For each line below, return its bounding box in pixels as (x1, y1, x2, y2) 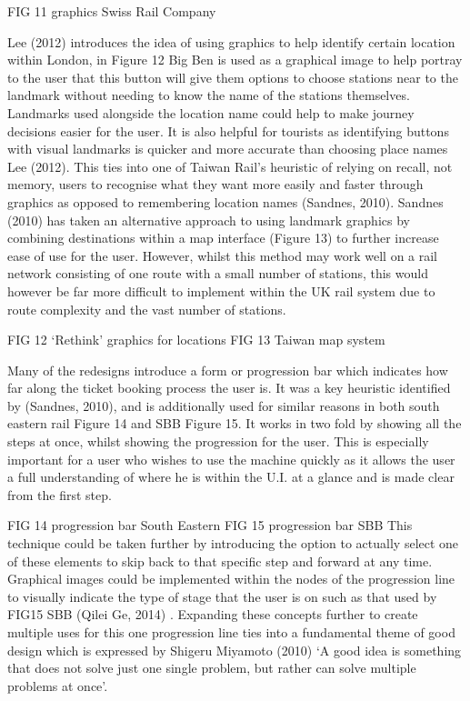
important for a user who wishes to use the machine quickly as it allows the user (7, 449, 455, 468)
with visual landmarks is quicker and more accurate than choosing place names (7, 139, 448, 158)
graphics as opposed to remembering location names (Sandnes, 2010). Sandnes (7, 192, 444, 211)
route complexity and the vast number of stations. (7, 299, 286, 318)
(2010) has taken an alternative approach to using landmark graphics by (7, 210, 410, 229)
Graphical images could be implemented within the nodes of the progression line (7, 569, 455, 588)
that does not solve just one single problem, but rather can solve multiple (7, 658, 416, 677)
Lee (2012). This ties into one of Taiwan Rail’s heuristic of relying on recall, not (7, 156, 453, 175)
